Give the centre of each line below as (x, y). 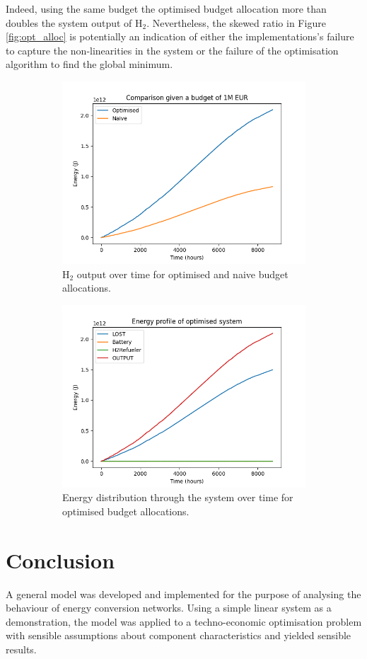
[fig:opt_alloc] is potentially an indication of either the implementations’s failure (180, 36)
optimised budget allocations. (126, 511)
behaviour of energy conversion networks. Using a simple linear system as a (169, 608)
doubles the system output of (69, 22)
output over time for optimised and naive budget (182, 274)
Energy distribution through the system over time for (178, 497)
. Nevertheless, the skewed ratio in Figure (236, 22)
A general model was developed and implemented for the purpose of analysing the (183, 594)
